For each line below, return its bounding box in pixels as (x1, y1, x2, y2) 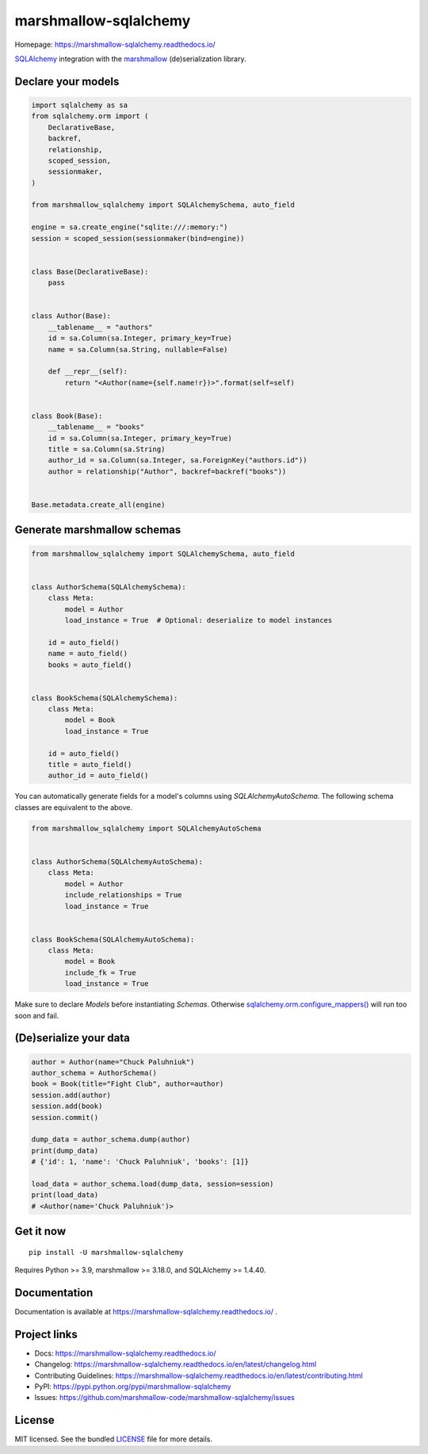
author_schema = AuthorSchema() (31, 1068, 158, 1077)
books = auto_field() (48, 660, 132, 669)
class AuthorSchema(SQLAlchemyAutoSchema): (31, 857, 204, 866)
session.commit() (31, 1113, 99, 1122)
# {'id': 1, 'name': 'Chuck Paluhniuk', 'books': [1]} (31, 1157, 249, 1166)
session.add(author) (31, 1091, 111, 1099)
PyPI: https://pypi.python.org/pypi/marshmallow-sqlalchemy (34, 1382, 231, 1391)
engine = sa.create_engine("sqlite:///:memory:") (31, 223, 228, 232)
